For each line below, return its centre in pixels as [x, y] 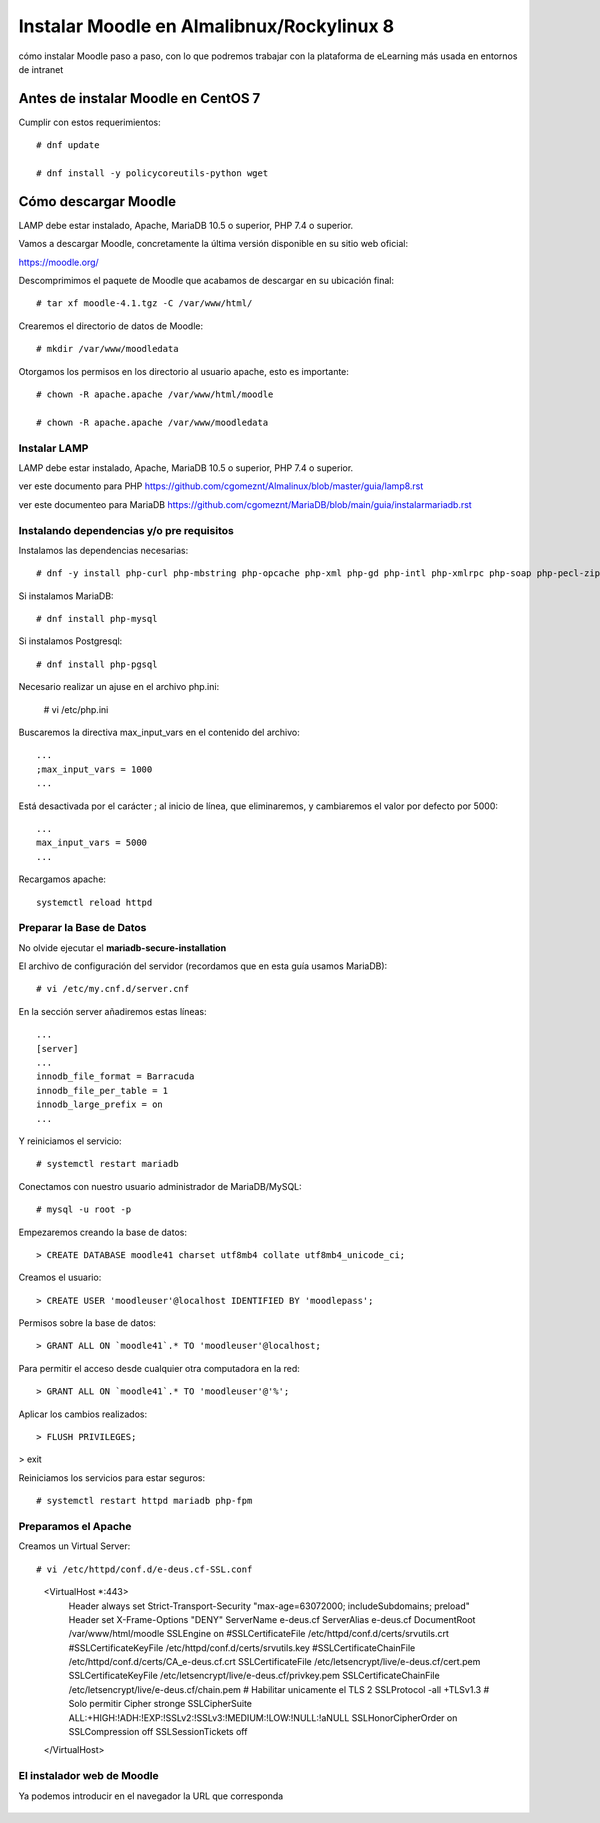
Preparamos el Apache [75, 1526]
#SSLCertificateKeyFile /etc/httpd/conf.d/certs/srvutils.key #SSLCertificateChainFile [242, 1647]
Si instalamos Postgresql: [70, 641]
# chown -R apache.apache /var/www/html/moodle [155, 394]
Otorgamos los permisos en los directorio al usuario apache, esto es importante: [184, 371]
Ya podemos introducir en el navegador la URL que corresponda [151, 1796]
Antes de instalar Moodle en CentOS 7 [139, 98]
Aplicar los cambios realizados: [83, 1414]
